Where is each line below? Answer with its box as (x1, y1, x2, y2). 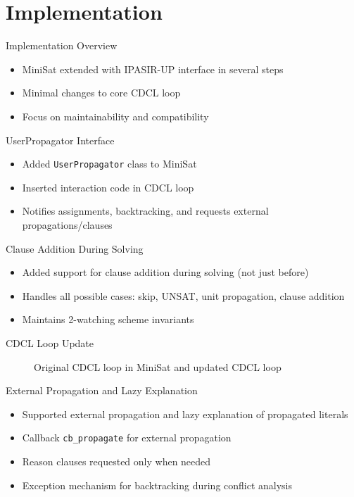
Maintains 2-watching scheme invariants (22, 312, 194, 327)
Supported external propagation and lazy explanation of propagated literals (22, 406, 348, 421)
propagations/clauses (22, 217, 113, 232)
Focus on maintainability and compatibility (22, 108, 209, 123)
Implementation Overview (6, 38, 118, 53)
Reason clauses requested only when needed (22, 453, 211, 468)
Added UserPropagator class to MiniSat (22, 156, 197, 171)
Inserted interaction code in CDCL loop (22, 180, 194, 194)
